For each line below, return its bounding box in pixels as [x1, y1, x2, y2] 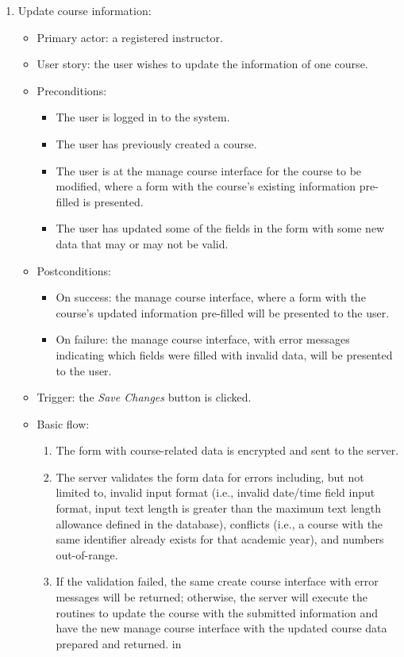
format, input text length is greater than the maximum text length [56, 500, 382, 517]
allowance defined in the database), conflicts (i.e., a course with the [56, 515, 383, 532]
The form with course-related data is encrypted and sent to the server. [56, 442, 399, 459]
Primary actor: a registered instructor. [37, 29, 223, 45]
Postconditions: [37, 262, 111, 279]
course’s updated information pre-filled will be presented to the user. [56, 304, 390, 321]
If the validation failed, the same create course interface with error [56, 573, 379, 590]
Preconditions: [37, 82, 107, 98]
